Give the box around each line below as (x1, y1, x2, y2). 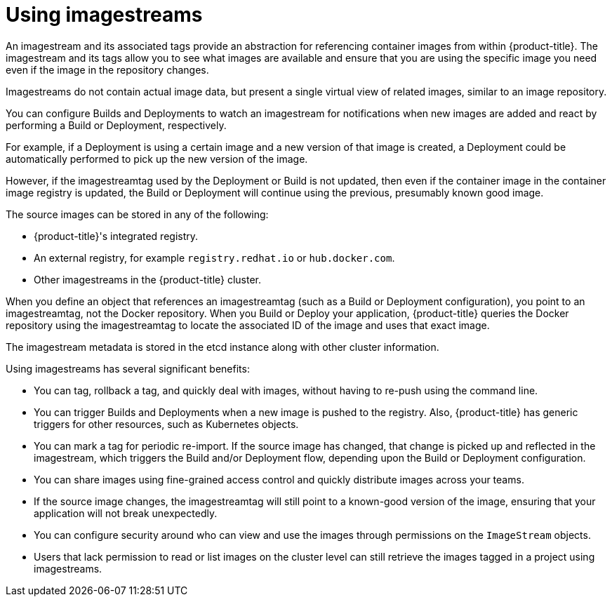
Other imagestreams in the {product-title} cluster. (34, 273, 262, 286)
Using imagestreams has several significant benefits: (6, 362, 250, 375)
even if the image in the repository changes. (6, 63, 209, 76)
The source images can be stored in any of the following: (6, 208, 269, 220)
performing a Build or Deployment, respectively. (6, 119, 227, 131)
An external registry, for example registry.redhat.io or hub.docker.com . (34, 251, 395, 264)
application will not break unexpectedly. (34, 507, 218, 519)
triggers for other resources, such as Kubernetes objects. (34, 417, 299, 430)
